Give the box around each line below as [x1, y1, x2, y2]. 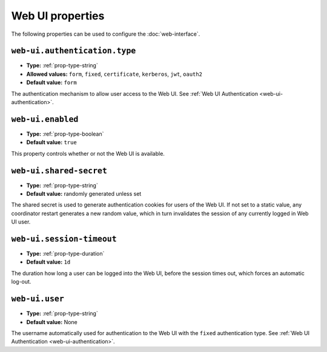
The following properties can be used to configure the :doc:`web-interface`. [11, 30, 200, 38]
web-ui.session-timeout [11, 234, 117, 244]
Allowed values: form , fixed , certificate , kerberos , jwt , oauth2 [26, 70, 203, 78]
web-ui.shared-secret [11, 165, 107, 176]
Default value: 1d [26, 258, 71, 266]
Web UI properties [11, 9, 105, 22]
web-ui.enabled [11, 114, 79, 124]
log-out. [11, 278, 31, 285]
